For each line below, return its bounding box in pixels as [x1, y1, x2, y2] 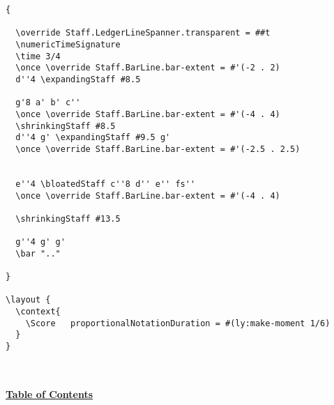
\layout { [6, 295, 51, 305]
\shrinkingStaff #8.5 [15, 121, 116, 131]
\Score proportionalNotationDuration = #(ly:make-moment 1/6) [25, 318, 331, 328]
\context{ [15, 307, 61, 317]
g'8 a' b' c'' [15, 98, 81, 108]
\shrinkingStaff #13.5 [15, 213, 121, 224]
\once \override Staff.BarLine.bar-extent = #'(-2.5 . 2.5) [15, 144, 301, 154]
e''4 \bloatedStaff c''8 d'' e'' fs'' [15, 178, 196, 189]
